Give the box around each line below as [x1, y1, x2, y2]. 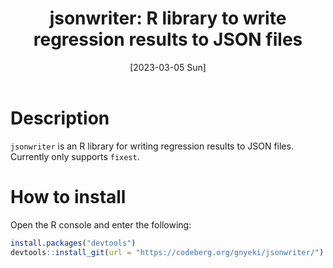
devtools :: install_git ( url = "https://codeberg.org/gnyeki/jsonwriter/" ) [10, 247, 325, 257]
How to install [10, 185, 127, 208]
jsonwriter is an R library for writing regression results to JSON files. [10, 140, 294, 152]
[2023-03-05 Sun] [129, 61, 207, 73]
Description [10, 107, 110, 129]
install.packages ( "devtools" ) [10, 238, 137, 248]
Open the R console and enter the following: [10, 218, 192, 231]
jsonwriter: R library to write [49, 7, 287, 30]
